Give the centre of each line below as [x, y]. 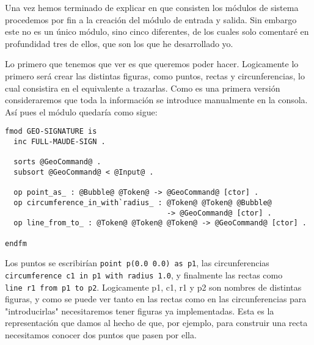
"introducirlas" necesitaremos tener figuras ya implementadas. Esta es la [140, 310]
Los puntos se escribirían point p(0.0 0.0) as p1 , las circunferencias [137, 263]
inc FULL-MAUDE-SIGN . [60, 142]
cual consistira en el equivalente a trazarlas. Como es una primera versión [143, 88]
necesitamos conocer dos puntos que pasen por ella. [101, 334]
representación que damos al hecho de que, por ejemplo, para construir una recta [156, 323]
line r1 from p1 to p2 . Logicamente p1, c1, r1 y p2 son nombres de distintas [153, 287]
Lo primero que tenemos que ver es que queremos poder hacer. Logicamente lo [152, 64]
